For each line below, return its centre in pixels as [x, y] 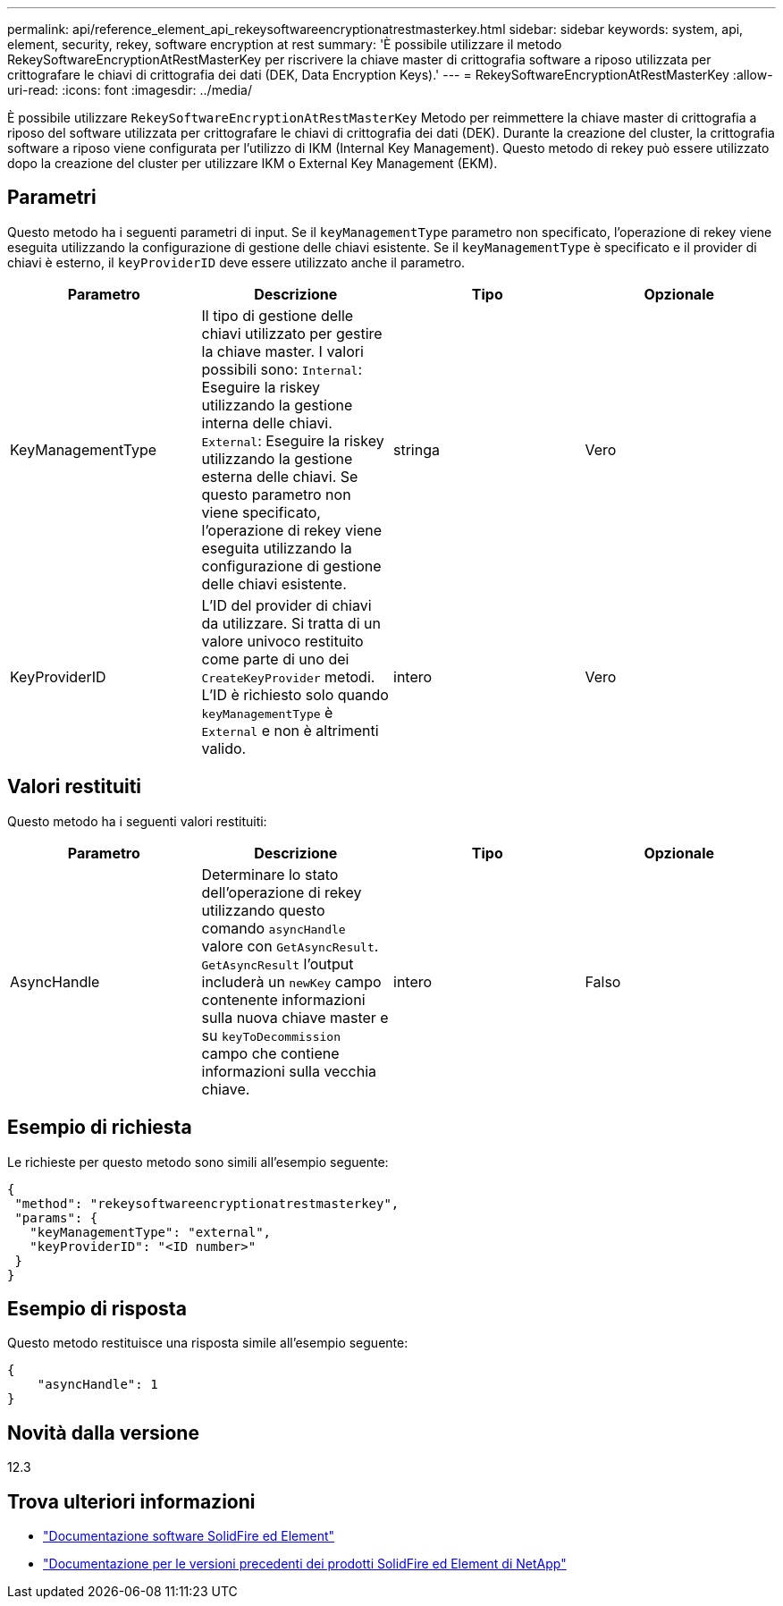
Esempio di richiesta [100, 1128]
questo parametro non [276, 494]
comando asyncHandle [274, 928]
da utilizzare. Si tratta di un [291, 623]
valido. [224, 748]
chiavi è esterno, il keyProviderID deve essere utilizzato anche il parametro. [236, 262]
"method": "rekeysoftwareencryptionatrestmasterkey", [207, 1203]
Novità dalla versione [103, 1433]
